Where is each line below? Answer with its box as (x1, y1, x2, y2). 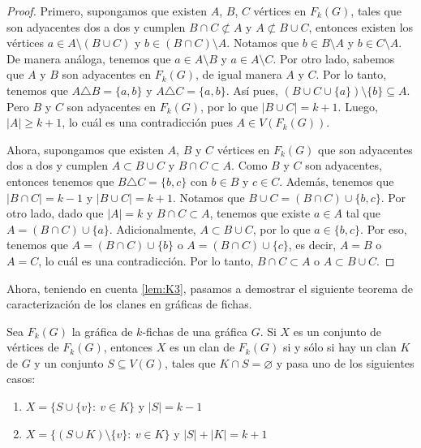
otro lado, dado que (6, 205, 104, 222)
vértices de (6, 338, 59, 355)
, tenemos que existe (209, 205, 311, 222)
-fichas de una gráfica (142, 322, 248, 339)
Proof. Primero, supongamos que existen (6, 2, 208, 19)
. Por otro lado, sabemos (273, 50, 395, 67)
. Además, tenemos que (279, 172, 394, 189)
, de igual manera (195, 66, 282, 83)
